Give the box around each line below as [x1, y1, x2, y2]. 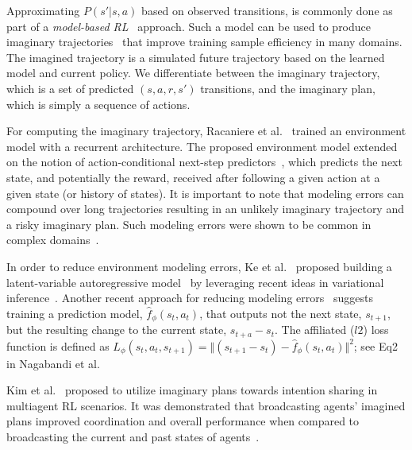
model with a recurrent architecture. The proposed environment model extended [6, 138, 398, 154]
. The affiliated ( [275, 321, 355, 338]
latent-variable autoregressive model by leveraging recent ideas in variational [6, 273, 384, 290]
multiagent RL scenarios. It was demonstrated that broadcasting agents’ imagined [6, 397, 406, 413]
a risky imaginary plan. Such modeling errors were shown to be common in [6, 215, 372, 232]
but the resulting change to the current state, [6, 321, 227, 338]
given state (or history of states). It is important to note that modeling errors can [6, 184, 404, 201]
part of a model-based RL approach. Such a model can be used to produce [6, 17, 372, 34]
